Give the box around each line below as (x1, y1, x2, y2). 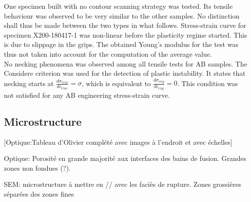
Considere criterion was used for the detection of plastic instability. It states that (4, 68, 246, 78)
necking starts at (4, 78, 54, 88)
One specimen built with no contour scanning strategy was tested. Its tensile (4, 1, 233, 11)
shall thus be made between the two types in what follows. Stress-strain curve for (4, 20, 247, 30)
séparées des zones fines (4, 188, 74, 199)
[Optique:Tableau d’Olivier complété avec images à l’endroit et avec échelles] (4, 136, 232, 147)
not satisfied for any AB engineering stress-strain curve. (4, 90, 170, 100)
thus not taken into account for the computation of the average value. (4, 48, 212, 59)
